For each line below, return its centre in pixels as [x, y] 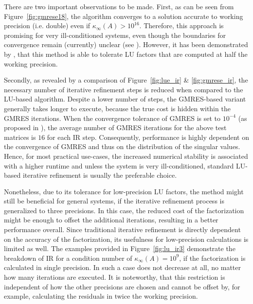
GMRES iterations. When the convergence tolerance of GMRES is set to [112, 118]
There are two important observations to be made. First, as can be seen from [119, 6]
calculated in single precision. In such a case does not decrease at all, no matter [123, 267]
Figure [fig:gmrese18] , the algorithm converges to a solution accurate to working [124, 16]
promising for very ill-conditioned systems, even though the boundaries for [115, 35]
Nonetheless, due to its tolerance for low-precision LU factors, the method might [124, 191]
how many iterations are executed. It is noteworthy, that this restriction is [115, 277]
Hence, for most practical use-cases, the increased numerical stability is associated [126, 156]
